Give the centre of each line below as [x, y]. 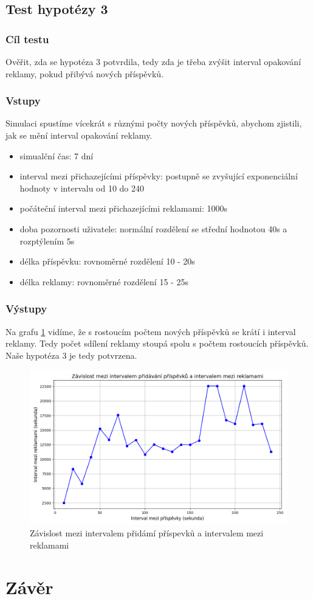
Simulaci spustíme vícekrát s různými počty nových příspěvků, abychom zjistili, [154, 123]
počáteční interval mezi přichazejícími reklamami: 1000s [124, 208]
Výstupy [26, 309]
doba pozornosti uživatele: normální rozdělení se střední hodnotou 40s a [153, 228]
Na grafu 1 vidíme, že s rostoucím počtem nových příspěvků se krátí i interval [151, 331]
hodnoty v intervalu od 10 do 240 [82, 188]
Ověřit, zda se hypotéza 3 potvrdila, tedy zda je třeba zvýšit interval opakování [153, 61]
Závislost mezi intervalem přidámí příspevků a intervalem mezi [147, 533]
